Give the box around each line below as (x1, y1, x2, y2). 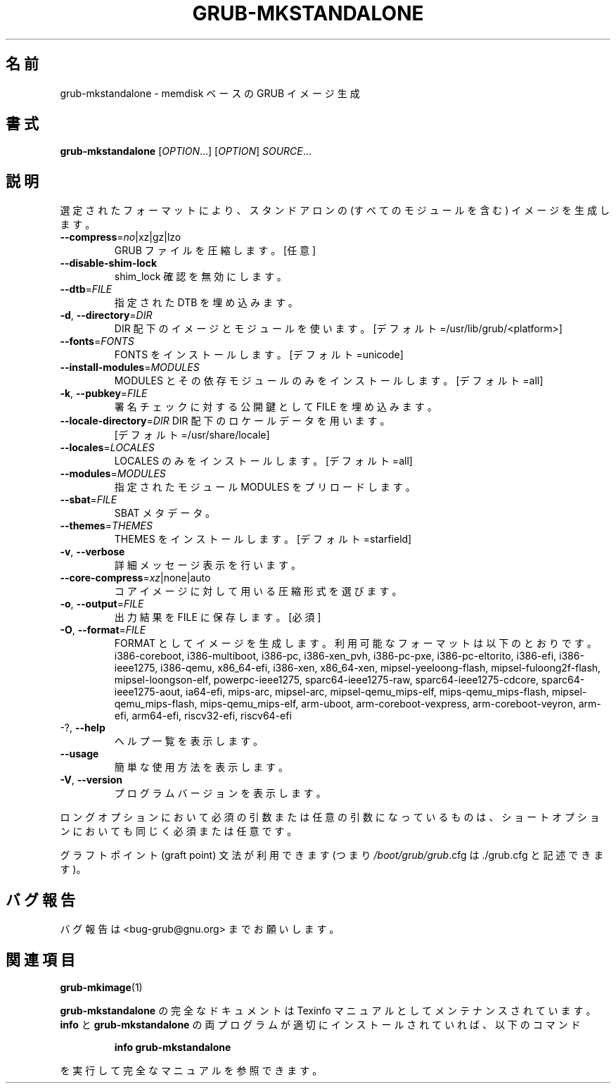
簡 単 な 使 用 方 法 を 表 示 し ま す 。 (114, 761, 288, 774)
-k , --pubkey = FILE (60, 387, 148, 400)
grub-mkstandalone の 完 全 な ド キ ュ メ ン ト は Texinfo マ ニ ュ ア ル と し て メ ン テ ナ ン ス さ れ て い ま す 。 (60, 1004, 596, 1016)
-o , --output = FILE (60, 598, 144, 610)
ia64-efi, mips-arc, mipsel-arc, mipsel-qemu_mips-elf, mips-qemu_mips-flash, (186, 686, 549, 698)
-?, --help (60, 722, 105, 734)
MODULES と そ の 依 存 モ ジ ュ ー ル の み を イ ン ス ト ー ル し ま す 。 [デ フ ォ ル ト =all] (114, 374, 544, 387)
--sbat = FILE (60, 493, 117, 506)
